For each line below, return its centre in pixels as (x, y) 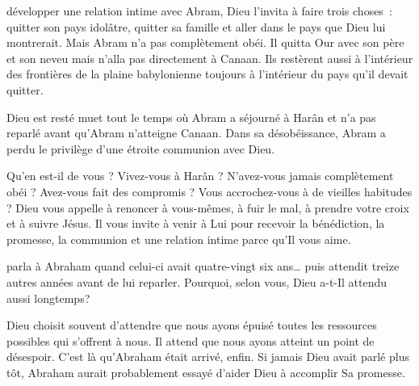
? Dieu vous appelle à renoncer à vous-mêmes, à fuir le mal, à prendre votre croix (208, 207)
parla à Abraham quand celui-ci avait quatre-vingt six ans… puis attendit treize (203, 266)
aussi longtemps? (48, 298)
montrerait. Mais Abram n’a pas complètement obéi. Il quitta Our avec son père (205, 42)
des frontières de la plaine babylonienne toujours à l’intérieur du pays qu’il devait (207, 74)
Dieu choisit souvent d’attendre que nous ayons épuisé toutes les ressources (192, 325)
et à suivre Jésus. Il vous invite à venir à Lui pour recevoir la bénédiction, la (196, 223)
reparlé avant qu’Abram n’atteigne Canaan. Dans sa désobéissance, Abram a (196, 133)
